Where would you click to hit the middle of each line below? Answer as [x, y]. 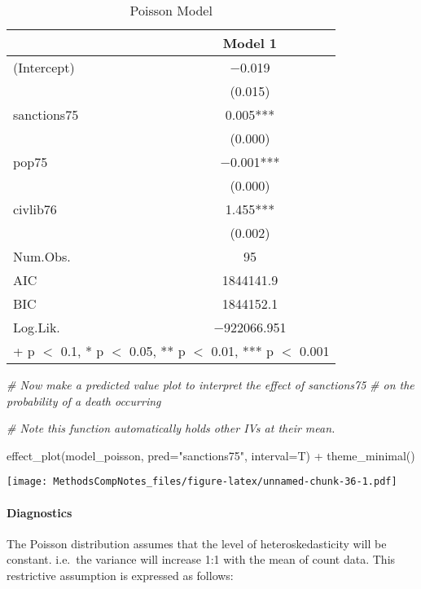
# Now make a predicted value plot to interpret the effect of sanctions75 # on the [210, 385]
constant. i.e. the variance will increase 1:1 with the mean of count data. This [201, 559]
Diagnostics [39, 512]
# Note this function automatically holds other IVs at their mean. [171, 428]
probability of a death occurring [84, 400]
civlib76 [35, 209]
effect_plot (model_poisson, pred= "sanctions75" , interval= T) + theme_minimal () [211, 455]
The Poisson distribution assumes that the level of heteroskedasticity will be [197, 543]
